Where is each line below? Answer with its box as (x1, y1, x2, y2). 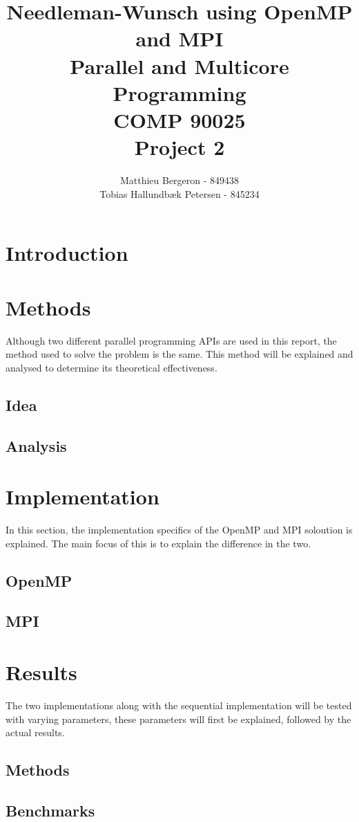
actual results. (6, 725, 65, 740)
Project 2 (134, 133, 225, 161)
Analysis (6, 435, 67, 456)
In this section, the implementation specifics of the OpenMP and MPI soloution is (6, 522, 353, 537)
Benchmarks (6, 799, 95, 821)
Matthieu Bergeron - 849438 (119, 173, 240, 188)
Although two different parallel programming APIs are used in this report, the (6, 333, 337, 347)
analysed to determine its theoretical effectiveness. (6, 360, 217, 374)
